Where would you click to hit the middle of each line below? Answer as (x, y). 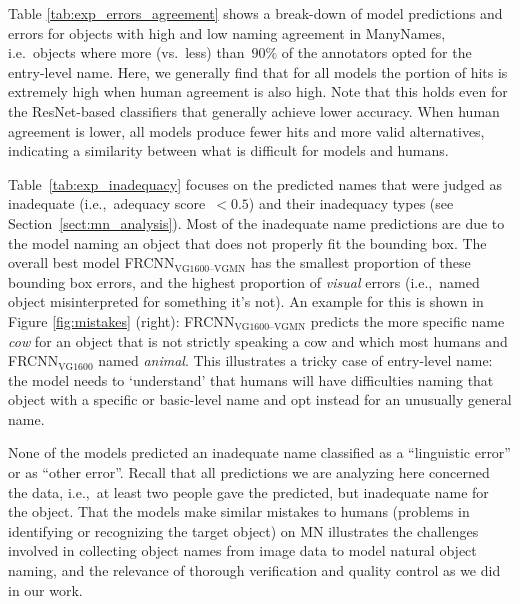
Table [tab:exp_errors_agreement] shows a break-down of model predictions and (255, 13)
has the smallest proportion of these (360, 262)
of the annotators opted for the (376, 52)
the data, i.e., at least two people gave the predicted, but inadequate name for (248, 491)
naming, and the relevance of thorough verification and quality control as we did (254, 570)
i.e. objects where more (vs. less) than (126, 52)
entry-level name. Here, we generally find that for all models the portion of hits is (258, 71)
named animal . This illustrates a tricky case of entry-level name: (295, 360)
